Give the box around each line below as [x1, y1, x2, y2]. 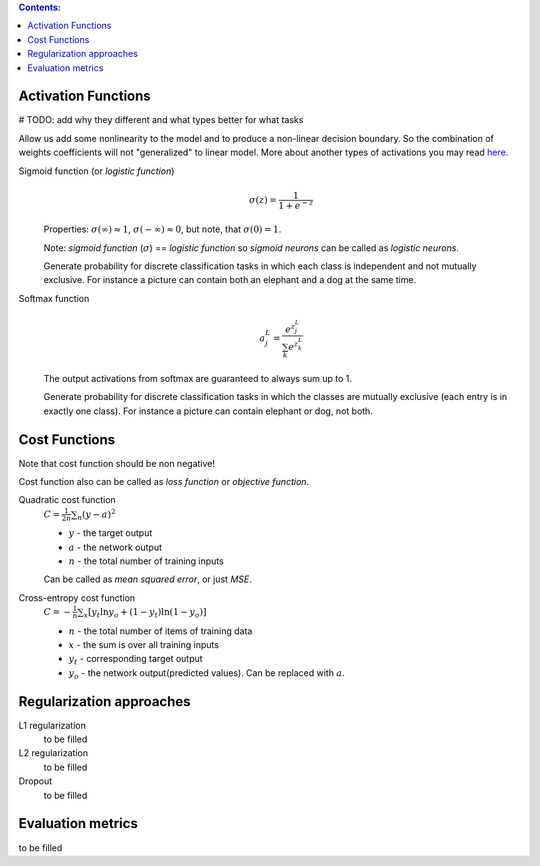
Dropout [18, 775, 53, 787]
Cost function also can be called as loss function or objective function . [18, 476, 310, 488]
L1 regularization [18, 719, 87, 731]
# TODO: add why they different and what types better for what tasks [18, 114, 304, 126]
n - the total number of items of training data [68, 625, 253, 637]
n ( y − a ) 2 [76, 506, 116, 522]
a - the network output [68, 541, 163, 553]
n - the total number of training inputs [68, 555, 224, 567]
